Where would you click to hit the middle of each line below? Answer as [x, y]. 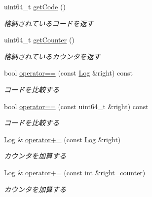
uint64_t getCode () [35, 6]
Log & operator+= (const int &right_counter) [75, 172]
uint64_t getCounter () [39, 40]
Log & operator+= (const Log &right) [62, 139]
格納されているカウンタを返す [52, 56]
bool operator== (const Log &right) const [69, 73]
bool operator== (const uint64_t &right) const [76, 106]
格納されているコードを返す [49, 23]
